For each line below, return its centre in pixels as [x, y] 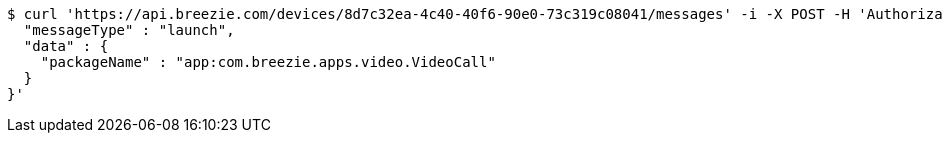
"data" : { [66, 46]
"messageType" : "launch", [129, 30]
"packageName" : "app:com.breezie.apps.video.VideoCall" [268, 62]
